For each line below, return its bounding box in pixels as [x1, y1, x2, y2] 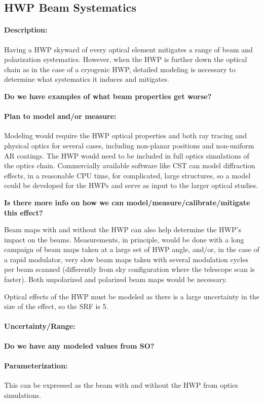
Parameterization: [4, 360, 68, 370]
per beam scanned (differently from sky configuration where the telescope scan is [4, 264, 255, 274]
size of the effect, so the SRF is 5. [4, 301, 108, 312]
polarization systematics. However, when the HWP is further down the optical [4, 54, 247, 65]
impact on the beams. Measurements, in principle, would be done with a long [4, 234, 244, 244]
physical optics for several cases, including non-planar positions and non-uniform [4, 140, 254, 150]
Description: [4, 24, 48, 35]
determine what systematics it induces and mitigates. [4, 74, 169, 84]
